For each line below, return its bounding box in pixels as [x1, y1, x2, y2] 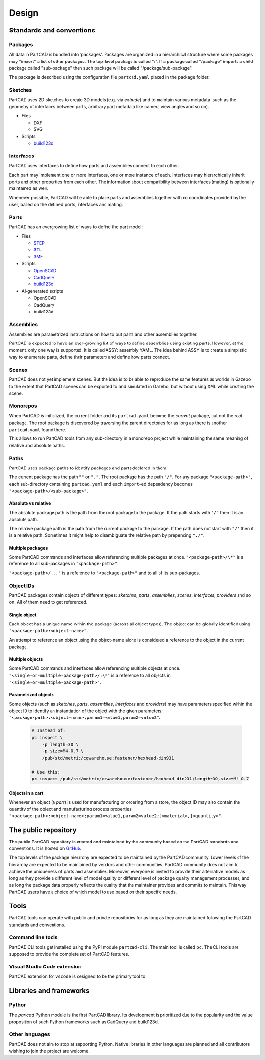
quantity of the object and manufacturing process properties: [9, 806, 133, 812]
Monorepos [9, 403, 38, 409]
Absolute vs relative [9, 500, 51, 506]
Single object [9, 612, 37, 618]
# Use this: [31, 769, 61, 775]
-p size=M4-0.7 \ [42, 748, 84, 754]
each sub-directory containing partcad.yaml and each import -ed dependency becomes [9, 481, 193, 487]
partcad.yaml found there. [9, 427, 66, 433]
